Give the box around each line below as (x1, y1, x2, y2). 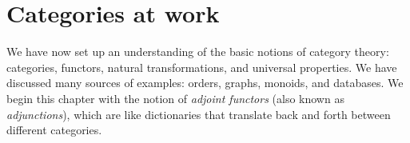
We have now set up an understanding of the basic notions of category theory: (6, 43, 389, 60)
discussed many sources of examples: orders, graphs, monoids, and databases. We (6, 74, 404, 91)
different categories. (6, 121, 102, 138)
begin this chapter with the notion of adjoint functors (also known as (6, 89, 344, 106)
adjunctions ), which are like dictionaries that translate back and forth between (6, 105, 391, 122)
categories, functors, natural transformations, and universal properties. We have (6, 58, 397, 75)
